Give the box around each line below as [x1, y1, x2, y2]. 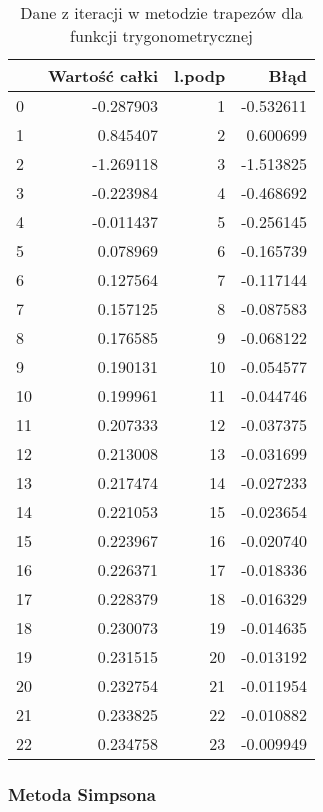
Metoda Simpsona [8, 781, 156, 806]
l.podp [174, 64, 226, 87]
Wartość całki [48, 64, 159, 87]
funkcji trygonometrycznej [70, 24, 253, 47]
